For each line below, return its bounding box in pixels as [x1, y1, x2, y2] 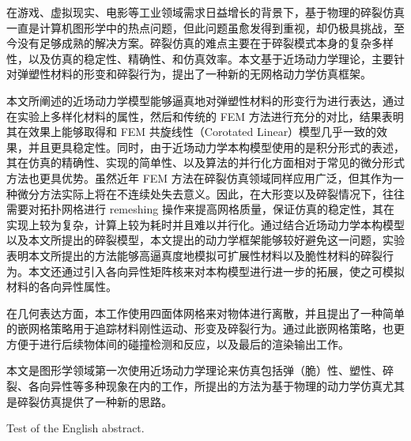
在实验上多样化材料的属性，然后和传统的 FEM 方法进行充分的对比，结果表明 [6, 107, 404, 124]
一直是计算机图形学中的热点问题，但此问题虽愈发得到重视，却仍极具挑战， [6, 19, 394, 36]
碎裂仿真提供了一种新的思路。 [17, 393, 172, 409]
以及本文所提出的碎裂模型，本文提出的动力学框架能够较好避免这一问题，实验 [6, 232, 405, 248]
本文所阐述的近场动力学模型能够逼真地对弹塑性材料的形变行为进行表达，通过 [6, 92, 405, 108]
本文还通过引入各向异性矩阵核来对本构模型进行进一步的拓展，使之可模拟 [28, 262, 405, 279]
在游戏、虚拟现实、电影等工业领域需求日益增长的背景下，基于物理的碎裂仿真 [6, 4, 405, 20]
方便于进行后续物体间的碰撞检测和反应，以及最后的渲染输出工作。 [6, 335, 349, 352]
